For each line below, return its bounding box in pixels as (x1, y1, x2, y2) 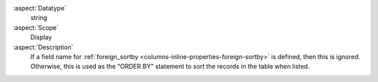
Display (30, 33, 52, 42)
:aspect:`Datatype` (13, 4, 66, 12)
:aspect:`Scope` (13, 23, 59, 31)
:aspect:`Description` (13, 42, 73, 51)
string (30, 14, 48, 22)
